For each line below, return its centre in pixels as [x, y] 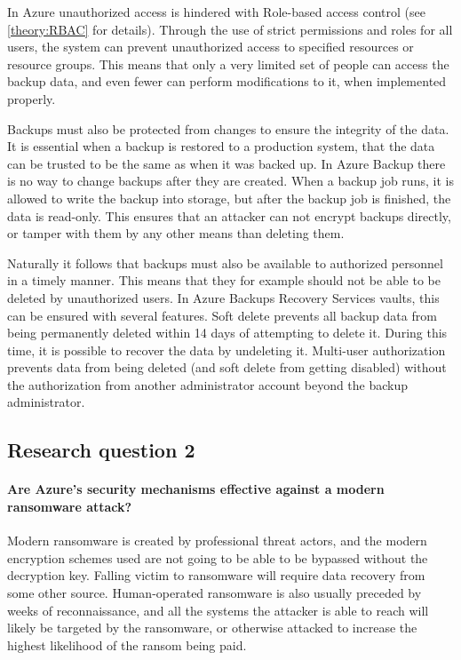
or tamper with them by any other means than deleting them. [176, 233]
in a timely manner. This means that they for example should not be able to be [224, 280]
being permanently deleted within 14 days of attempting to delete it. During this [227, 333]
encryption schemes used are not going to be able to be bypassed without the [218, 557]
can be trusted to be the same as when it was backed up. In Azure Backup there [227, 163]
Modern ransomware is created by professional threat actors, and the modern [217, 541]
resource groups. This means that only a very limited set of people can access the [228, 64]
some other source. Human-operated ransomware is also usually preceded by [215, 593]
